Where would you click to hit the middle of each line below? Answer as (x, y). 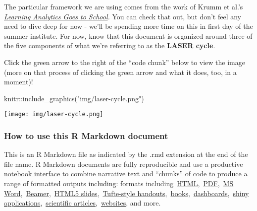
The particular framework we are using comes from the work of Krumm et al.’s (124, 6)
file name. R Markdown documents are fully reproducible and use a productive (124, 164)
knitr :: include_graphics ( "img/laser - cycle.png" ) (74, 98)
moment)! (19, 82)
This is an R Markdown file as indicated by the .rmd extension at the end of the (126, 154)
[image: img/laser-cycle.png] (54, 114)
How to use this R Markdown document (86, 135)
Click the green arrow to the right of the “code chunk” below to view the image (125, 62)
